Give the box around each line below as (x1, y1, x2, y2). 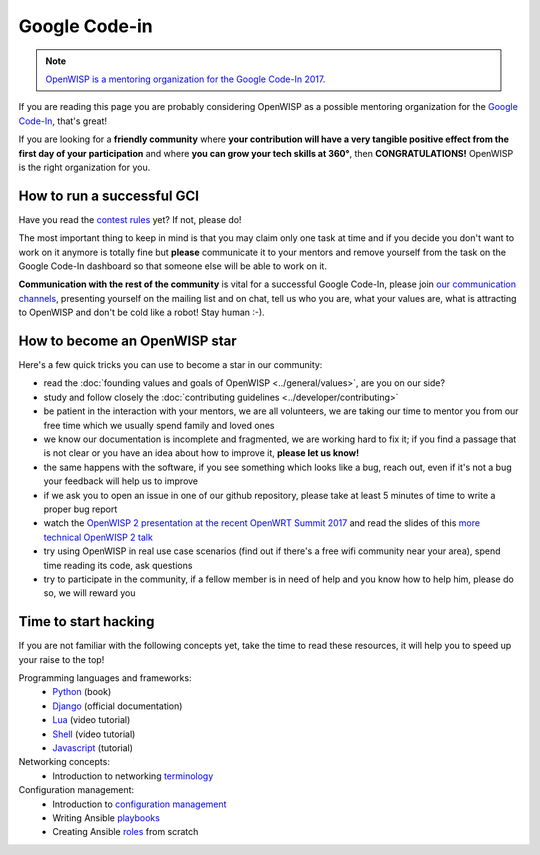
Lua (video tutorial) (52, 714, 131, 726)
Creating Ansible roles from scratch (52, 826, 199, 838)
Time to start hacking (18, 613, 155, 630)
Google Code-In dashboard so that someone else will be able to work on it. (18, 260, 327, 272)
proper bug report (43, 503, 118, 515)
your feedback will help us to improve (43, 475, 199, 487)
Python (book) (52, 686, 112, 698)
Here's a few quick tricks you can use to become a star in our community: (18, 359, 323, 371)
